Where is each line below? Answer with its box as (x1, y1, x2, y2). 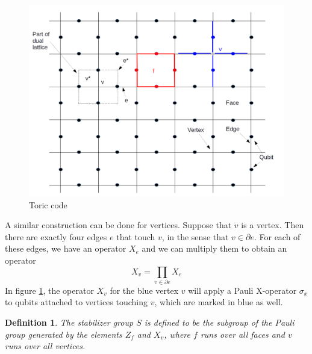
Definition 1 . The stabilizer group (5, 316, 134, 329)
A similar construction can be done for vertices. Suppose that (5, 219, 232, 231)
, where (164, 328, 191, 340)
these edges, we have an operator (5, 242, 126, 255)
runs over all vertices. (5, 340, 86, 352)
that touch (116, 230, 155, 243)
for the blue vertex (110, 284, 179, 296)
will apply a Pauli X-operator (188, 284, 297, 296)
